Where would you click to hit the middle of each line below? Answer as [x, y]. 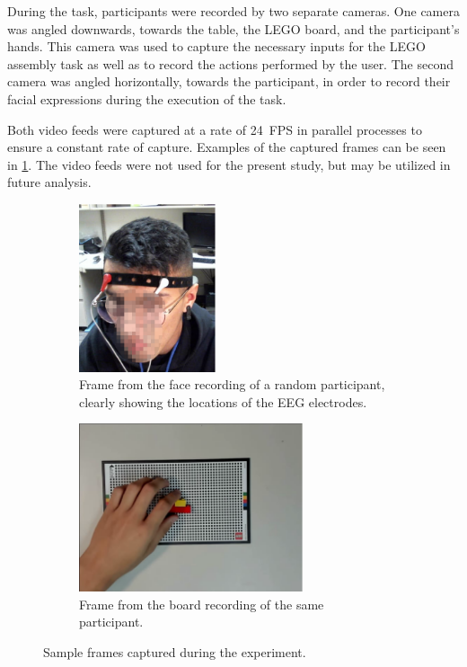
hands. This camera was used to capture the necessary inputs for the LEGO [216, 46]
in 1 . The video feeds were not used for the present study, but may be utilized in [229, 164]
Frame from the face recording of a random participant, [232, 384]
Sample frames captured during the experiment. [175, 651]
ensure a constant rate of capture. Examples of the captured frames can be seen [227, 147]
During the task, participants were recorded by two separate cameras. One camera [233, 11]
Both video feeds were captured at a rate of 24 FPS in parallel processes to [215, 129]
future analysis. [49, 182]
